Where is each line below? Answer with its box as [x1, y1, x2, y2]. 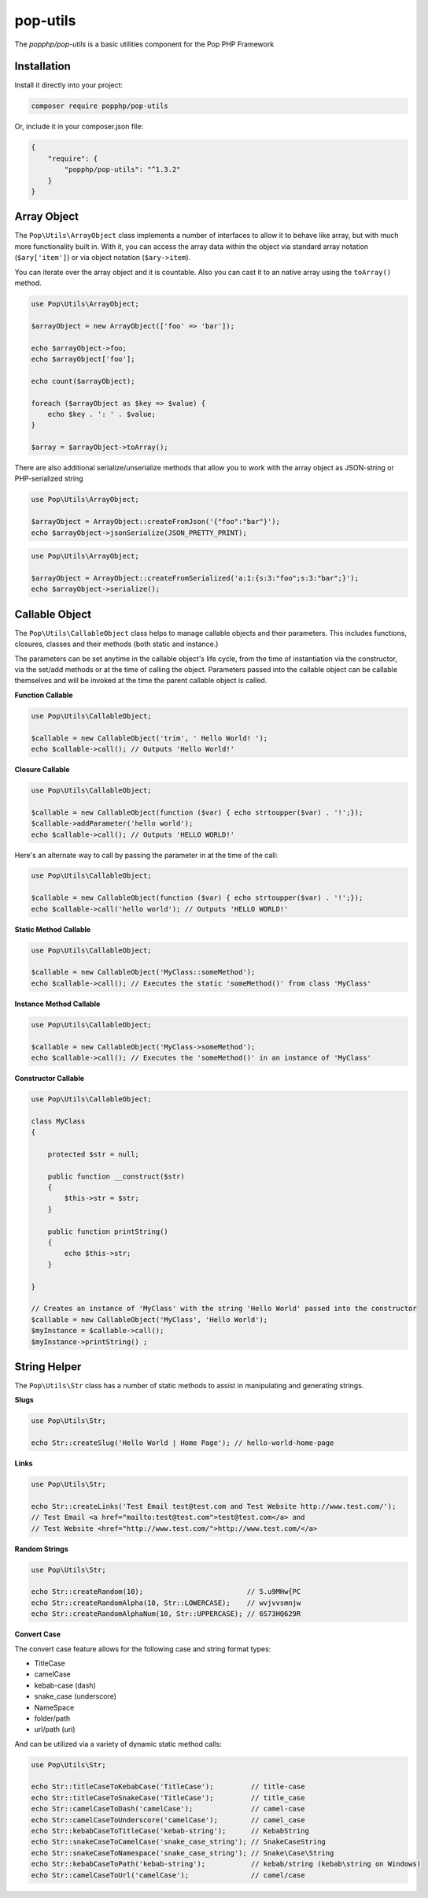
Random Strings [14, 1544, 68, 1554]
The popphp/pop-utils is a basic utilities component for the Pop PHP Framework [14, 39, 275, 49]
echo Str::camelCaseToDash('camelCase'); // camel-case [31, 1804, 305, 1814]
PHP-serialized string [14, 474, 83, 484]
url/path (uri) [34, 1725, 76, 1734]
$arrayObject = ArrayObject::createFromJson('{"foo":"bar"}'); [31, 517, 281, 526]
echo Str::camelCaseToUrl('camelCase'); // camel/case [31, 1870, 305, 1879]
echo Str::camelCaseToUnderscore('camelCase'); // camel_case [31, 1815, 305, 1824]
